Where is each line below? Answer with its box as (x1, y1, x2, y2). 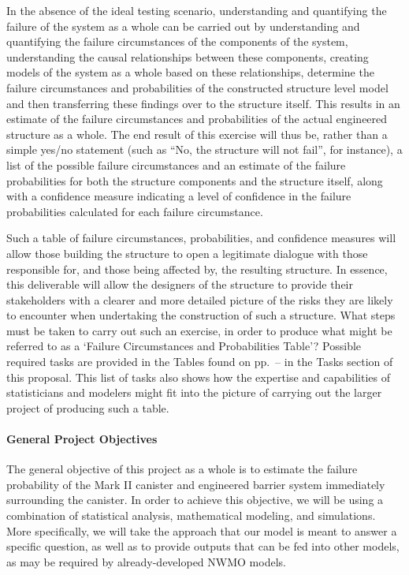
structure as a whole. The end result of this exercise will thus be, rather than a (6, 125, 388, 142)
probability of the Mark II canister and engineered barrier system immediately (6, 476, 385, 492)
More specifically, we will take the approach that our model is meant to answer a (6, 522, 397, 539)
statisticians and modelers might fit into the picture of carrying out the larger (6, 384, 382, 401)
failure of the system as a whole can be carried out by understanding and (6, 17, 360, 34)
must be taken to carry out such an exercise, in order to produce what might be (6, 322, 392, 338)
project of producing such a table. (6, 399, 169, 416)
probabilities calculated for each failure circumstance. (6, 203, 263, 219)
